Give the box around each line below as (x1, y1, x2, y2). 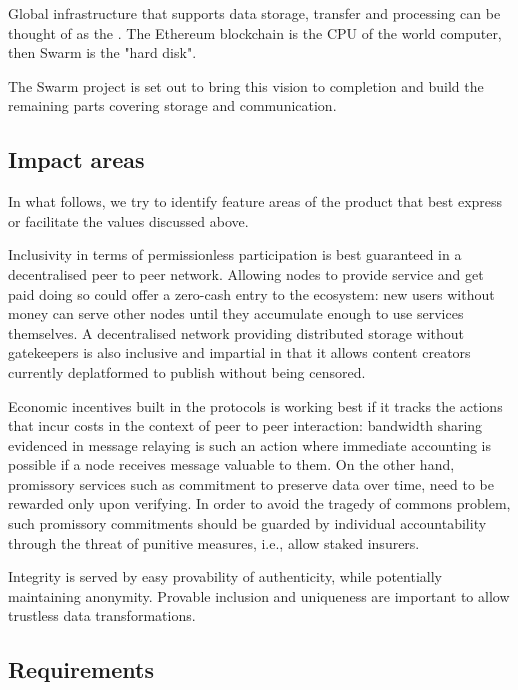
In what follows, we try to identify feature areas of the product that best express (8, 191, 503, 212)
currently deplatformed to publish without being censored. (8, 361, 366, 382)
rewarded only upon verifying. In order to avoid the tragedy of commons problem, (8, 493, 511, 514)
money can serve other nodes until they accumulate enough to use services (8, 303, 464, 324)
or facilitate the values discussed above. (8, 210, 249, 231)
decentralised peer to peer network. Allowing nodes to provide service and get (8, 263, 484, 284)
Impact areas (8, 144, 145, 175)
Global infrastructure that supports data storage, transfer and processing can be (8, 3, 501, 23)
